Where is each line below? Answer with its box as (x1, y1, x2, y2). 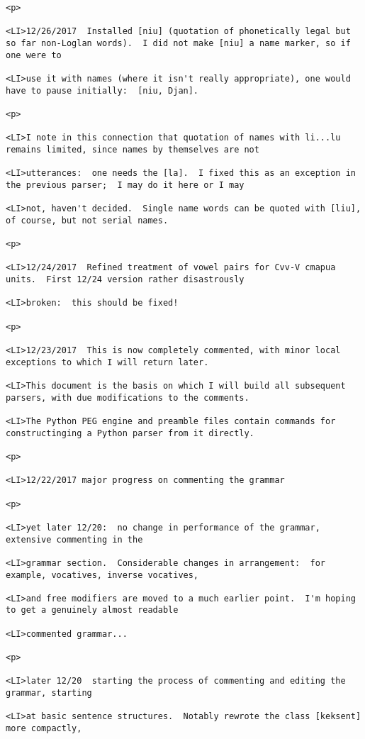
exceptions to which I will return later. (6, 357, 209, 367)
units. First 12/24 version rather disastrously (6, 274, 245, 285)
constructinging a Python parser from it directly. (6, 428, 254, 438)
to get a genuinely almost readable (6, 605, 179, 616)
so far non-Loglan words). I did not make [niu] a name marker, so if (6, 38, 351, 48)
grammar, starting (6, 688, 92, 699)
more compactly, (6, 723, 82, 734)
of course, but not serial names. (6, 215, 169, 226)
